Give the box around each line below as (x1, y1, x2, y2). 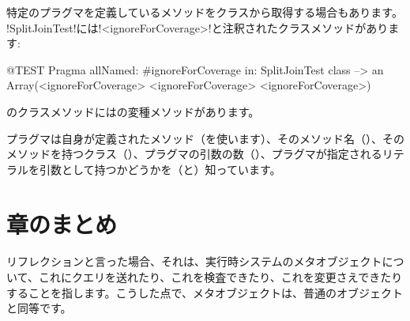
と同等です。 (6, 300, 72, 316)
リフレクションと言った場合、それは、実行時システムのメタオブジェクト (6, 253, 382, 270)
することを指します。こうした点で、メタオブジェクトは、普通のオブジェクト (6, 284, 404, 300)
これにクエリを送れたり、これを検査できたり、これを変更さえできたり (38, 269, 403, 285)
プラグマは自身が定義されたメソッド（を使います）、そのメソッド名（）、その (6, 130, 404, 146)
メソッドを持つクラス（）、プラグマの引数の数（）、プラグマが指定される (6, 145, 382, 162)
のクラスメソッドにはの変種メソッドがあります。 (6, 103, 260, 119)
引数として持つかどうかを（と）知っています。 (39, 160, 281, 177)
